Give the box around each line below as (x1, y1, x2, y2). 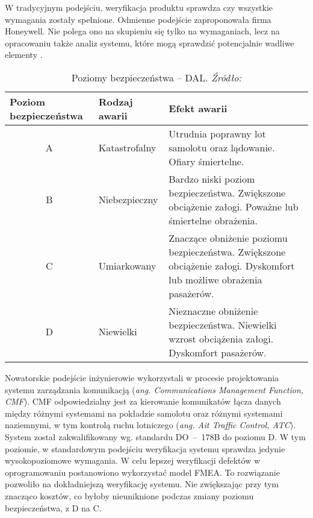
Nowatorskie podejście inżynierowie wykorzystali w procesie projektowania (5, 371, 279, 384)
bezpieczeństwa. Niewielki (169, 317, 277, 332)
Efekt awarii (169, 101, 228, 116)
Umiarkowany (98, 258, 156, 273)
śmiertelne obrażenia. (169, 213, 258, 227)
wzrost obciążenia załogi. (169, 331, 274, 346)
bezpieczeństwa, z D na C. (5, 501, 102, 514)
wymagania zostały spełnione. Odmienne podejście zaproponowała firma (5, 13, 271, 25)
